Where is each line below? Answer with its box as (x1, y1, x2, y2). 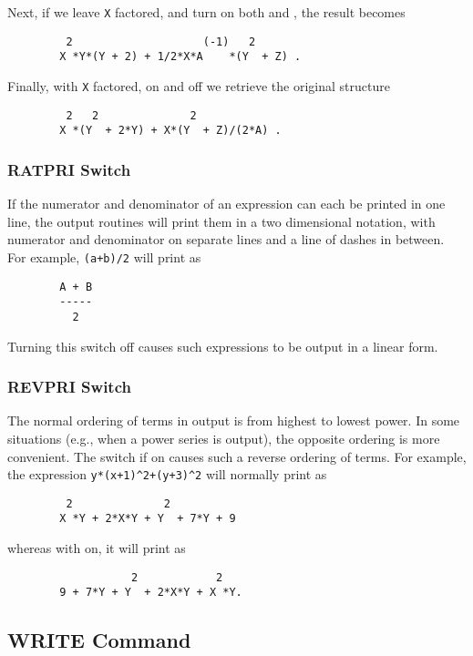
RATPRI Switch (7, 158, 131, 180)
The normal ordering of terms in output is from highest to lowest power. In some (7, 411, 460, 430)
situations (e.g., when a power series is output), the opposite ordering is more (7, 428, 440, 447)
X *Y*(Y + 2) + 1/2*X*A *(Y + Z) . (59, 50, 302, 64)
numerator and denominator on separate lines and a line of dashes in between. (7, 230, 445, 249)
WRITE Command (7, 626, 191, 654)
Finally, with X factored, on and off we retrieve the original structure (7, 76, 390, 95)
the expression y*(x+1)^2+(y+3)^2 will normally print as (7, 465, 327, 484)
